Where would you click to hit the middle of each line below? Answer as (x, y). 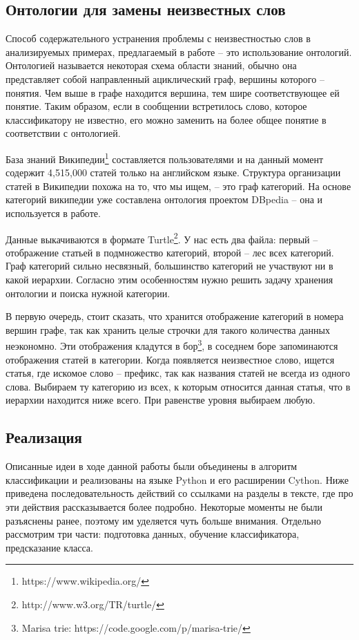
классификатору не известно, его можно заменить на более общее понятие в (166, 119)
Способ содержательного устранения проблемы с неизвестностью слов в (158, 38)
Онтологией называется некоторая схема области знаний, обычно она (151, 65)
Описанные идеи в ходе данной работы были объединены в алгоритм (152, 466)
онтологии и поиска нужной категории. (88, 293)
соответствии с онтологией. (63, 133)
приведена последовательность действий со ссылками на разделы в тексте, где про (179, 493)
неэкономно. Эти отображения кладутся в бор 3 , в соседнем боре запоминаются (172, 345)
